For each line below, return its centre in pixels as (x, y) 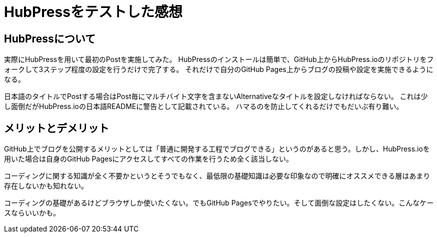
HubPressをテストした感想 (93, 12)
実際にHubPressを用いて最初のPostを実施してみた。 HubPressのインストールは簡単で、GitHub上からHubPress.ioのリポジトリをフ (219, 59)
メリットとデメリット (56, 128)
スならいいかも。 (32, 213)
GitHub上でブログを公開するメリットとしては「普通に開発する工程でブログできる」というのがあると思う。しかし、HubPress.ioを (217, 149)
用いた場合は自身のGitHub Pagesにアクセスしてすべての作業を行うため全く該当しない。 (148, 159)
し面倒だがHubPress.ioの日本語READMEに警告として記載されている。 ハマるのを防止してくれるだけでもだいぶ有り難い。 (204, 106)
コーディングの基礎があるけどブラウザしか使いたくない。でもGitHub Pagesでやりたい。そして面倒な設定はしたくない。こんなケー (219, 203)
